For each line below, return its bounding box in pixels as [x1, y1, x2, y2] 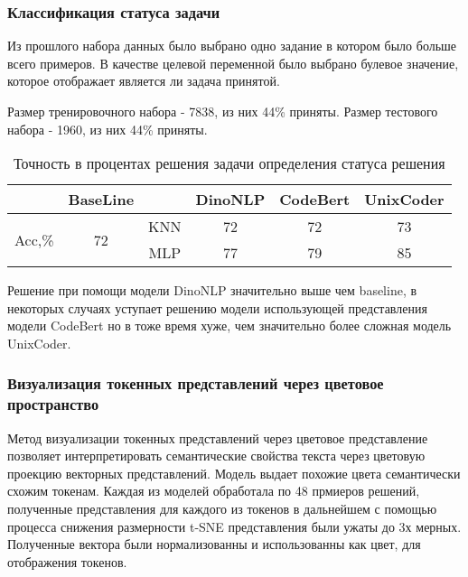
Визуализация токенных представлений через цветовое [7, 372, 384, 395]
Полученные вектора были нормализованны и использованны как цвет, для [7, 535, 421, 554]
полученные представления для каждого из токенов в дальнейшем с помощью [7, 499, 437, 518]
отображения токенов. [7, 552, 127, 571]
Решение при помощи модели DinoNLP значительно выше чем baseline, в [7, 281, 417, 300]
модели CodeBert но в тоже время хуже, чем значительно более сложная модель [7, 316, 452, 335]
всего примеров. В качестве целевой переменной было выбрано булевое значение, [7, 53, 459, 72]
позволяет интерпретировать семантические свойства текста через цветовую [7, 446, 426, 465]
